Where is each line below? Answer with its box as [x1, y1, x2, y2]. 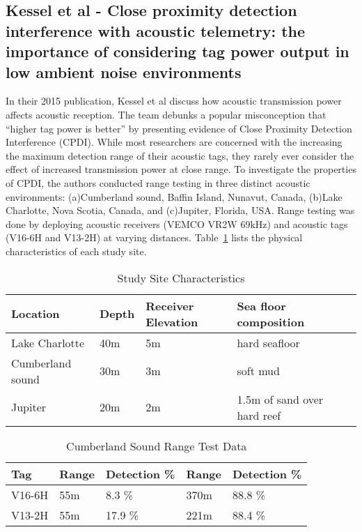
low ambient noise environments [6, 61, 242, 82]
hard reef [237, 406, 281, 423]
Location [11, 305, 60, 321]
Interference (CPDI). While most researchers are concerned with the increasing [6, 135, 343, 149]
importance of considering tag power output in [6, 40, 349, 62]
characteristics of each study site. [6, 243, 147, 258]
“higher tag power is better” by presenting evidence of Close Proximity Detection [6, 121, 352, 135]
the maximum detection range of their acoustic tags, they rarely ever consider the [6, 148, 354, 162]
